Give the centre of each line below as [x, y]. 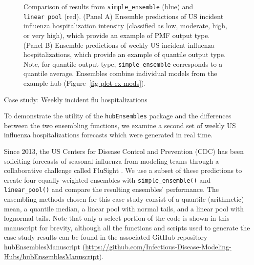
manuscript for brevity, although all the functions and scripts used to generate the [127, 227]
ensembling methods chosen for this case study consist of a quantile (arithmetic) [124, 199]
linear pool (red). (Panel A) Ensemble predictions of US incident [124, 16]
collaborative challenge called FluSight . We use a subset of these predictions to [123, 170]
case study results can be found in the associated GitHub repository [106, 237]
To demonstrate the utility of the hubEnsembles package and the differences [118, 116]
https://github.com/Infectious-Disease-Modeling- [158, 247]
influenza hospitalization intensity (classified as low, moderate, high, [125, 26]
